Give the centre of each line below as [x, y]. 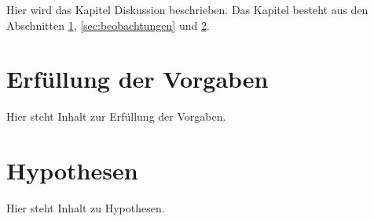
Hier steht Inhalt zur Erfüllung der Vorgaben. [116, 116]
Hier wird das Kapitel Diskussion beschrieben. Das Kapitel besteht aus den [187, 9]
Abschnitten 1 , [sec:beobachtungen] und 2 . [108, 25]
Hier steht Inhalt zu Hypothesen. [86, 208]
